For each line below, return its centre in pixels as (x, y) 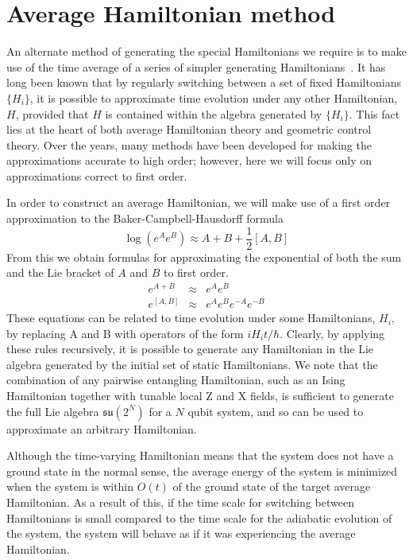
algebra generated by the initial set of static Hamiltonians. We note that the (192, 364)
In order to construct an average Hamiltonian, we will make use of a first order (199, 202)
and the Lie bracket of (60, 272)
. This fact (374, 113)
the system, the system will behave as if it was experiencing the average (181, 533)
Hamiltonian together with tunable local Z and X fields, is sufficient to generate (200, 396)
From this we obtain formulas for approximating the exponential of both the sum (204, 257)
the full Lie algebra (53, 411)
